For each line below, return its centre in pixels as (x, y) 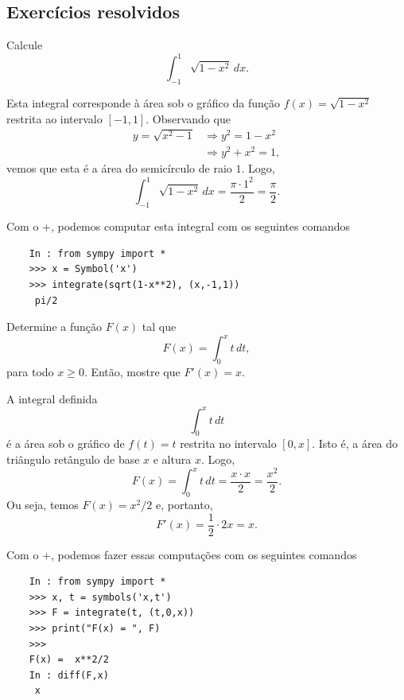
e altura (172, 459)
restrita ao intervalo (54, 118)
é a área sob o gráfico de (66, 443)
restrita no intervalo (228, 443)
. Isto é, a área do (355, 443)
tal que (159, 327)
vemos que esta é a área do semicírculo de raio (119, 168)
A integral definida (52, 398)
